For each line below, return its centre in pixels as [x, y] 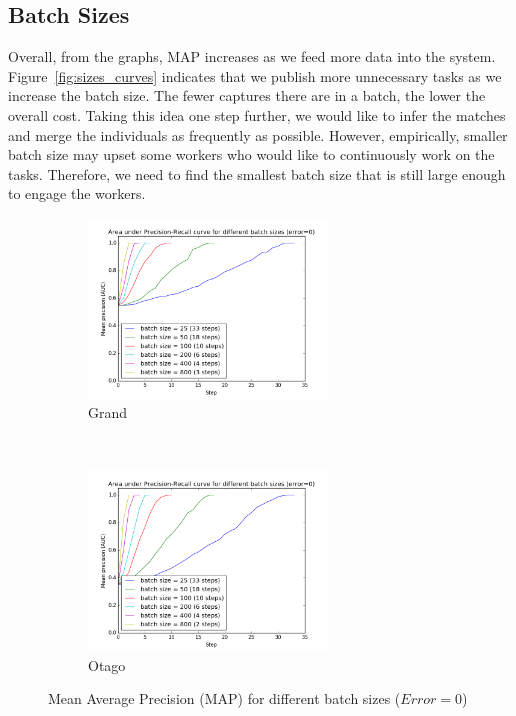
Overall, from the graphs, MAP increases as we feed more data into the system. [252, 56]
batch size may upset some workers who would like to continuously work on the [251, 154]
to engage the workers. [77, 193]
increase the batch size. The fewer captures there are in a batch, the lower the [247, 95]
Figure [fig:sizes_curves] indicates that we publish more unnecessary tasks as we [255, 75]
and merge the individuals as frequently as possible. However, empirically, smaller [258, 134]
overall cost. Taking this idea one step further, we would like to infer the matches [257, 114]
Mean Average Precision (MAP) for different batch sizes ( [224, 698]
